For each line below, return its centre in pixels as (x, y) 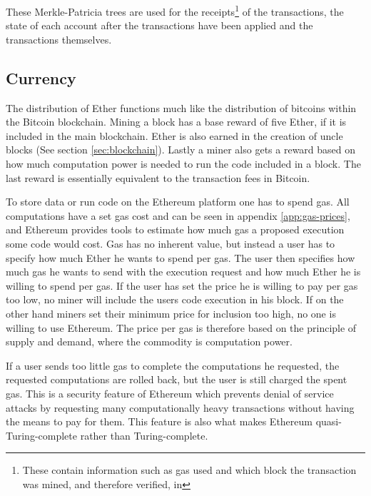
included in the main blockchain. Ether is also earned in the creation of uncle (174, 135)
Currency (41, 77)
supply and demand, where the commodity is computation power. (149, 341)
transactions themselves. (59, 39)
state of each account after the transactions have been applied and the (159, 25)
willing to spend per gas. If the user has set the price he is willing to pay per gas (182, 285)
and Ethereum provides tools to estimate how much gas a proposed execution (175, 229)
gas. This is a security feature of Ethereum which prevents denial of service (170, 393)
